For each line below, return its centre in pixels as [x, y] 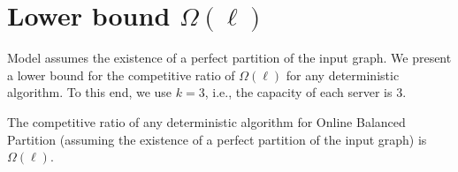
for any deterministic [343, 75]
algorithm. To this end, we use [90, 92]
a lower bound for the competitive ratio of [121, 75]
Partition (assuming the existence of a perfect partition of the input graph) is [217, 139]
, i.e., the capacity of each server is [298, 92]
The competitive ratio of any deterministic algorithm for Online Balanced [206, 121]
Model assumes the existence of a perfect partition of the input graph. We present [229, 58]
